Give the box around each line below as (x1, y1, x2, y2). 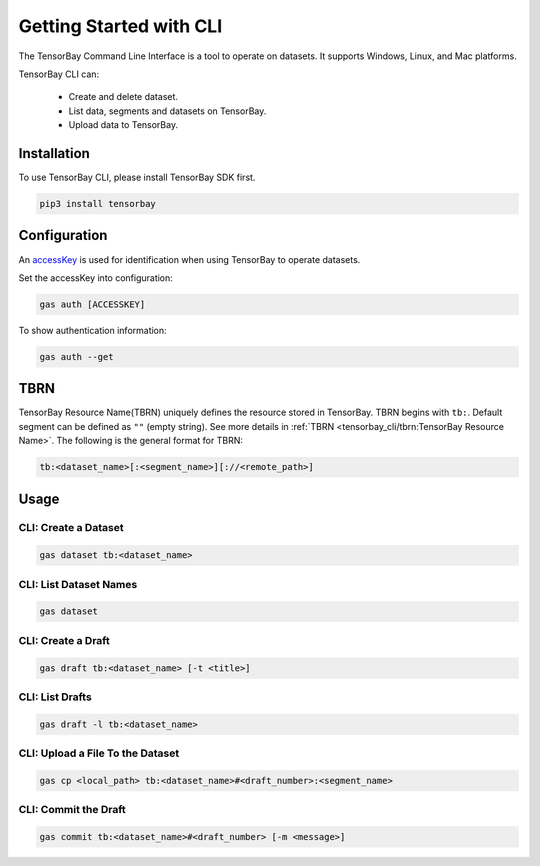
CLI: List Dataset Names (18, 577, 138, 591)
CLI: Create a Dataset (18, 521, 124, 535)
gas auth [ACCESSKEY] (39, 298, 146, 310)
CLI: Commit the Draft (18, 803, 127, 817)
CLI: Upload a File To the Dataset (18, 746, 180, 760)
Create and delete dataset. (68, 91, 179, 103)
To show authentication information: (18, 324, 167, 336)
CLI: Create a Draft (18, 633, 110, 647)
